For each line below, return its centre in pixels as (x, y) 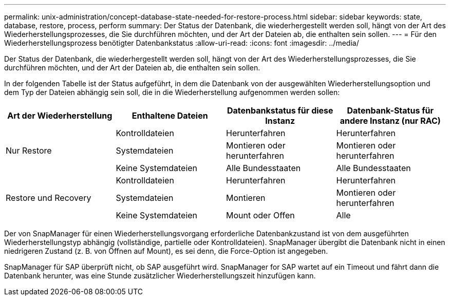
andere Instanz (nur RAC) (390, 121)
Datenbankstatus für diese (280, 110)
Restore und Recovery (49, 198)
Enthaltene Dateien (170, 116)
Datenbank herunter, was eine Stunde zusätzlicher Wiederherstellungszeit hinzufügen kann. (160, 276)
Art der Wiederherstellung (60, 116)
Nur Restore (29, 151)
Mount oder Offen (260, 215)
